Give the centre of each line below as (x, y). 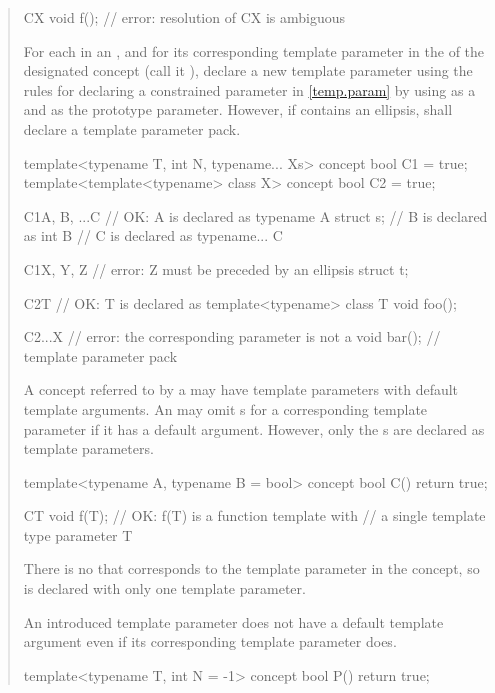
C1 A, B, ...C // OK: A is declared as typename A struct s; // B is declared (255, 215)
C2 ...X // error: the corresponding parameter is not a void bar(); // (232, 336)
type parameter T (78, 534)
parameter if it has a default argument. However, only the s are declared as (254, 428)
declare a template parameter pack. (132, 128)
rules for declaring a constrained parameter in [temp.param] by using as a (249, 89)
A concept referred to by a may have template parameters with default (241, 389)
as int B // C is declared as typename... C (153, 235)
